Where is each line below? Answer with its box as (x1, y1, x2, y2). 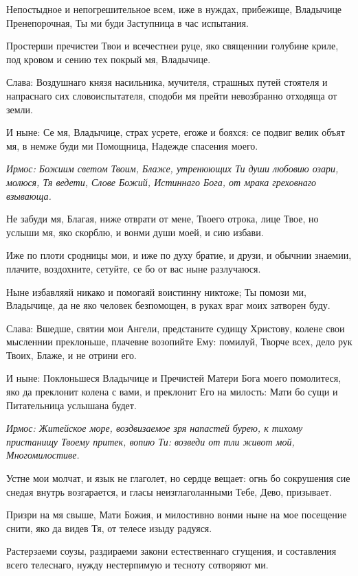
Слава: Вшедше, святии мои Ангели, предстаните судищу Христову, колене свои (6, 321, 345, 335)
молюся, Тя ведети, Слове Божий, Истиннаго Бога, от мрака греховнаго (6, 174, 317, 189)
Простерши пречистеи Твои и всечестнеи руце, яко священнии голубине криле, (6, 38, 339, 53)
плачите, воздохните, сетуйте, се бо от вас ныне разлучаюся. (6, 261, 261, 275)
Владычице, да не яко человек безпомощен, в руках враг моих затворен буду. (6, 298, 331, 312)
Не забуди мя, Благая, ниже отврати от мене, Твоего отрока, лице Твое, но (6, 211, 319, 226)
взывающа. (6, 188, 52, 203)
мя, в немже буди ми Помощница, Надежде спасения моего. (6, 138, 258, 152)
